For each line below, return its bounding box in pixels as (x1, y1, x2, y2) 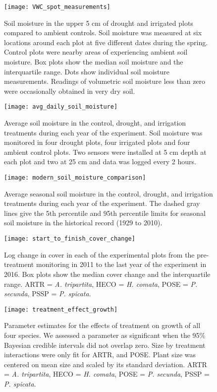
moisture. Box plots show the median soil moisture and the (4, 57, 183, 67)
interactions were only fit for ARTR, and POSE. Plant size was (4, 349, 196, 360)
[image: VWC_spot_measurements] (4, 3, 110, 10)
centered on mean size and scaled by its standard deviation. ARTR (4, 359, 207, 369)
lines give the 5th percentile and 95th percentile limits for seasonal (4, 207, 206, 218)
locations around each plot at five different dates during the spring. (4, 37, 208, 47)
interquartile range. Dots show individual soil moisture (4, 66, 169, 76)
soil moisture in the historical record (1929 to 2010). (4, 217, 163, 228)
